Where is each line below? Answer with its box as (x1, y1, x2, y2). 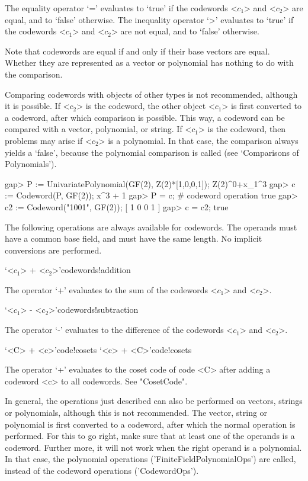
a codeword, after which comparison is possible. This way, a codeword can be (5, 111, 285, 123)
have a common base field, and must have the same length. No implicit (5, 232, 262, 245)
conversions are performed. (5, 243, 102, 256)
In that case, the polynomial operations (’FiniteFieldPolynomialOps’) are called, (5, 453, 296, 465)
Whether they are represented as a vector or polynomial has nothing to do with (5, 56, 294, 69)
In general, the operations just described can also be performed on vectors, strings (5, 395, 303, 407)
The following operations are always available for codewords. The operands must (5, 220, 297, 233)
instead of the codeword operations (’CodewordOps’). (5, 464, 199, 476)
